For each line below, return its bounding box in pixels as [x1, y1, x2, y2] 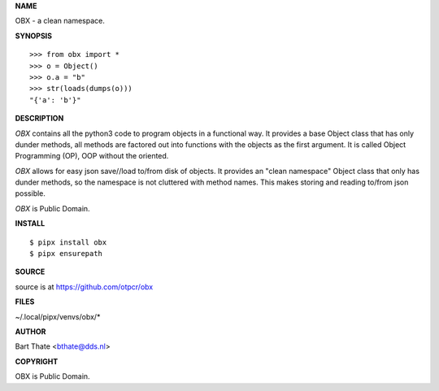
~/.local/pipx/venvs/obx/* [15, 311, 101, 321]
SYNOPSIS [15, 31, 53, 41]
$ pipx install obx [29, 237, 107, 247]
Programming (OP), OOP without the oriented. [15, 151, 169, 161]
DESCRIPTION [15, 114, 64, 124]
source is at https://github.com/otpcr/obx [15, 281, 154, 292]
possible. [15, 189, 46, 198]
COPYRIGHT [15, 356, 59, 366]
